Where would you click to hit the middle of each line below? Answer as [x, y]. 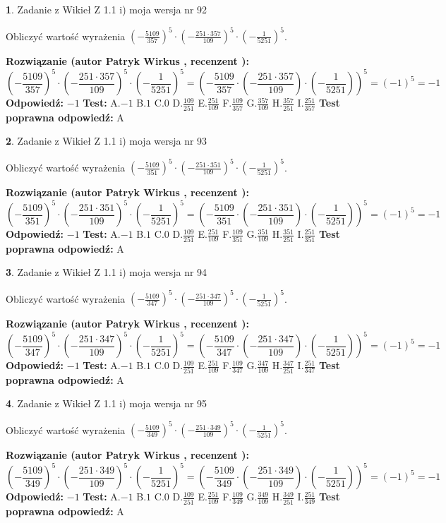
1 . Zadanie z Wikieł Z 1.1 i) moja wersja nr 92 [107, 9]
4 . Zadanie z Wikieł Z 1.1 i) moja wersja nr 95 [107, 403]
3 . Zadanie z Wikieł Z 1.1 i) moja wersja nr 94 [107, 272]
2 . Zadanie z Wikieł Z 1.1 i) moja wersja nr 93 [107, 141]
